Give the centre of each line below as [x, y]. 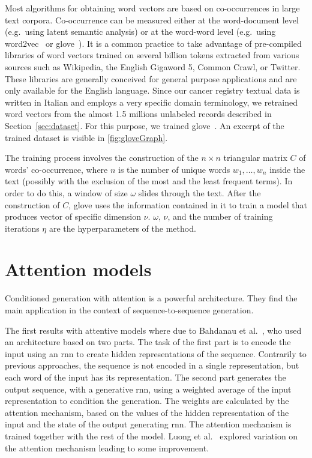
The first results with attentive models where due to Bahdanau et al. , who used [153, 330]
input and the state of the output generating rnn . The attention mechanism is [148, 424]
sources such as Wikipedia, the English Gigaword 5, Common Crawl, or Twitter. [153, 66]
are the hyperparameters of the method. [122, 228]
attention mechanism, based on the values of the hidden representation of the [147, 412]
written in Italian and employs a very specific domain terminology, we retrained [151, 102]
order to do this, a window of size [66, 192]
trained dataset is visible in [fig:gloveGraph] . [86, 137]
